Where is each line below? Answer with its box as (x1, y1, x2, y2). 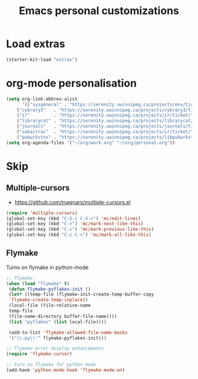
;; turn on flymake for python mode (6, 362, 96, 368)
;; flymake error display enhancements (6, 345, 104, 351)
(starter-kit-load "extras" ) (6, 56, 78, 62)
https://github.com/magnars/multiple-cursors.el (14, 198, 131, 205)
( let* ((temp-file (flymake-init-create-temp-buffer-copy (8, 291, 154, 298)
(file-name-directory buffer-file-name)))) (8, 313, 117, 319)
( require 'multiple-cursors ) (6, 210, 78, 216)
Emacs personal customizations (18, 4, 180, 18)
